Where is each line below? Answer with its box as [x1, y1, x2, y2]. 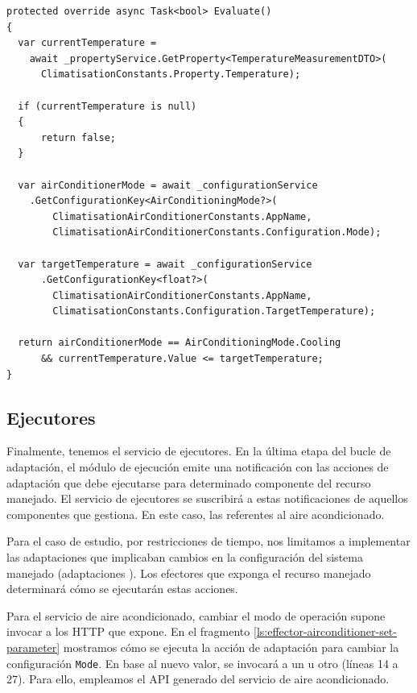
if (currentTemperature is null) [18, 100, 197, 112]
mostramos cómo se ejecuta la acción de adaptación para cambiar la [63, 638, 399, 655]
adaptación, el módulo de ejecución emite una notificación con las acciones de [6, 459, 389, 475]
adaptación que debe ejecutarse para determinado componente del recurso [6, 474, 371, 491]
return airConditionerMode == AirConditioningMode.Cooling [18, 337, 341, 349]
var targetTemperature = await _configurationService [18, 258, 312, 270]
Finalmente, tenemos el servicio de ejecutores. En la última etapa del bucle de [6, 442, 391, 459]
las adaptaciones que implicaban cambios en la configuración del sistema [6, 549, 363, 566]
